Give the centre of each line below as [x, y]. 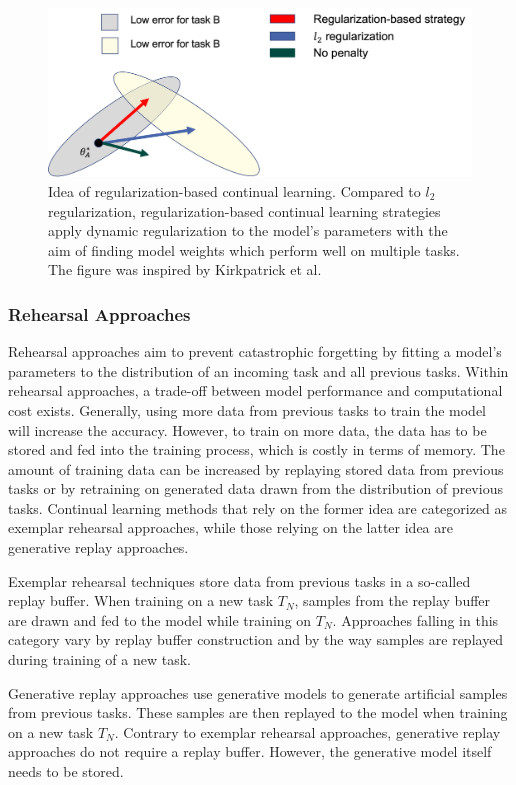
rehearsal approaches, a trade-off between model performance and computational [255, 390]
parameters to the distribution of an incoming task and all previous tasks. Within [258, 370]
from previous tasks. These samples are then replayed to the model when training [258, 712]
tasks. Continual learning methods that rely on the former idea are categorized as [258, 507]
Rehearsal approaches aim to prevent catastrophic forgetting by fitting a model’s [255, 351]
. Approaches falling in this [415, 619]
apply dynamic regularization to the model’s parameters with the [248, 230]
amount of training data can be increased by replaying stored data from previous [256, 468]
